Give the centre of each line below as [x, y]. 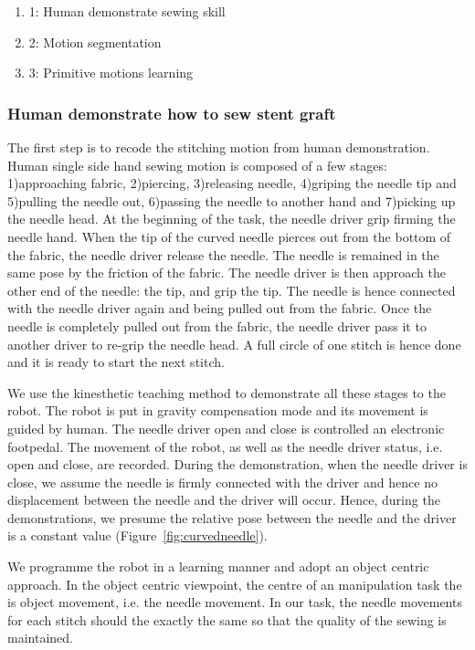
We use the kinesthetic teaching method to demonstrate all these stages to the [227, 392]
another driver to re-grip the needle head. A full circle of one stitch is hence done [234, 344]
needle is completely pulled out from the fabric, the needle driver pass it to [217, 325]
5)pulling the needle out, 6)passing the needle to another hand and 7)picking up [232, 200]
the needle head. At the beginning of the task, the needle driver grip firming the [232, 219]
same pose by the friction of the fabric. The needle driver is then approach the [227, 273]
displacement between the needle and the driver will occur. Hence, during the [224, 500]
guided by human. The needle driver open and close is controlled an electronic [226, 428]
